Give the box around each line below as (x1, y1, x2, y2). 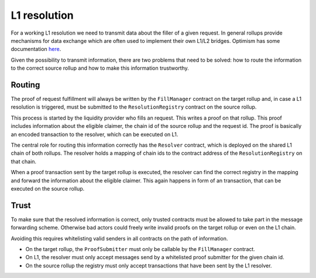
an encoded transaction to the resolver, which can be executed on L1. (11, 131, 178, 138)
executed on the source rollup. (11, 185, 85, 192)
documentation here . (11, 46, 61, 53)
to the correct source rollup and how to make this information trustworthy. (11, 65, 190, 72)
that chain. (11, 158, 37, 165)
